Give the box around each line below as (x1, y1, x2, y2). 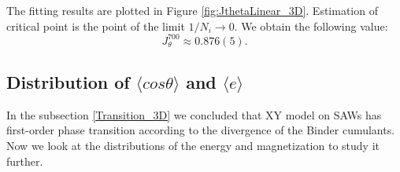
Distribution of (6, 70, 130, 94)
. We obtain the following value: (234, 17, 388, 34)
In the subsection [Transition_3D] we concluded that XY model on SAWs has (6, 106, 382, 123)
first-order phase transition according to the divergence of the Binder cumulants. (6, 122, 395, 138)
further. (6, 152, 43, 169)
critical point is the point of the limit (6, 17, 185, 34)
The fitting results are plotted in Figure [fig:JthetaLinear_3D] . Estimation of (6, 2, 378, 18)
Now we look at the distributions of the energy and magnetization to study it (6, 137, 380, 154)
